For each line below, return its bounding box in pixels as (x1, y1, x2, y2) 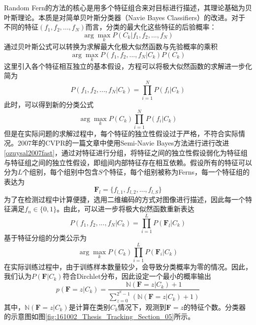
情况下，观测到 (118, 301, 166, 312)
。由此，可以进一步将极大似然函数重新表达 (56, 204, 194, 214)
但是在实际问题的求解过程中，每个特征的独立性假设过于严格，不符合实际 (4, 128, 238, 138)
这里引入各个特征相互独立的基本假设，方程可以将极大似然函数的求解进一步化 (4, 60, 252, 71)
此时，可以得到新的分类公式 (4, 99, 94, 110)
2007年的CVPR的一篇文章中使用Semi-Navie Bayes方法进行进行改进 (17, 138, 229, 148)
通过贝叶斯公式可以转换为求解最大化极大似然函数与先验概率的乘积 (4, 41, 218, 51)
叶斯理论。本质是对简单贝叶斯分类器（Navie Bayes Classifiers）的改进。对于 (4, 12, 246, 22)
